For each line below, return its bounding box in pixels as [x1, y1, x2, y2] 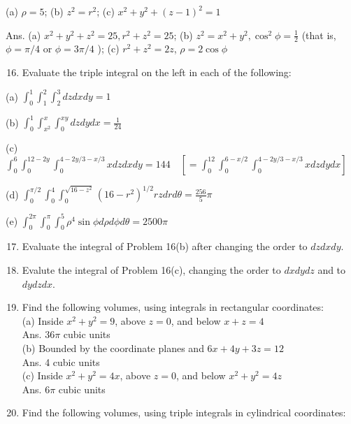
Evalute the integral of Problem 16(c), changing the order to [22, 262, 281, 277]
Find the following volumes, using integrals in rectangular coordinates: [22, 300, 324, 314]
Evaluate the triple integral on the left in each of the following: [22, 65, 292, 80]
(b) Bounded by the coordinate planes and [22, 340, 204, 355]
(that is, [301, 27, 336, 42]
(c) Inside [22, 368, 63, 383]
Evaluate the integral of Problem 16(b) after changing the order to [22, 239, 308, 254]
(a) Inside [22, 313, 64, 328]
